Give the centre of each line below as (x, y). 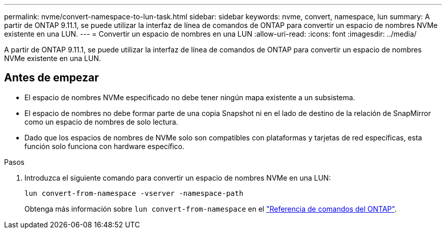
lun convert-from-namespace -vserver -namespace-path (134, 193)
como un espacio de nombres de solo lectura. (101, 122)
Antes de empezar (51, 78)
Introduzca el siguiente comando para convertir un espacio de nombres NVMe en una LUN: (178, 178)
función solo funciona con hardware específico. (105, 146)
